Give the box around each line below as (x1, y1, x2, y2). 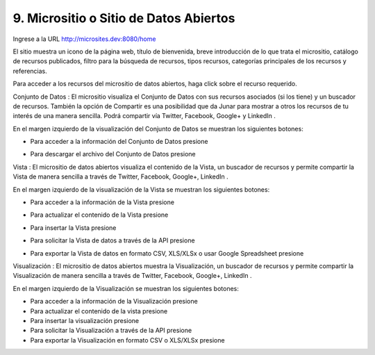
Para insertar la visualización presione (30, 316, 140, 324)
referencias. (12, 67, 48, 75)
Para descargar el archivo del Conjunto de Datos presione (30, 150, 196, 158)
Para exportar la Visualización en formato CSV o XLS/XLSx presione (30, 336, 225, 344)
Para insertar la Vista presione (30, 223, 117, 232)
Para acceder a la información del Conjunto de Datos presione (30, 138, 208, 146)
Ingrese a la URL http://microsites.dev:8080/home (12, 35, 156, 43)
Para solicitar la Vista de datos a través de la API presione (30, 236, 195, 245)
